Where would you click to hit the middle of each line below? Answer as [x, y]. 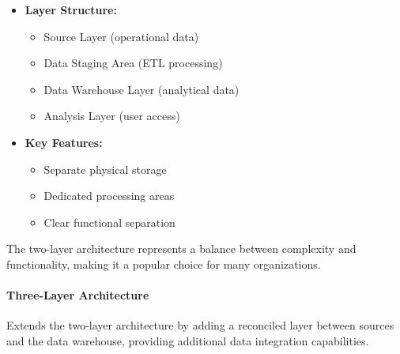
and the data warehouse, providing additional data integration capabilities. [188, 340]
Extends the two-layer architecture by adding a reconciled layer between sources [200, 325]
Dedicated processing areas [109, 196]
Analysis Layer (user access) [112, 116]
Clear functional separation [109, 222]
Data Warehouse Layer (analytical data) [142, 89]
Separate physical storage [105, 169]
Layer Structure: [71, 9]
